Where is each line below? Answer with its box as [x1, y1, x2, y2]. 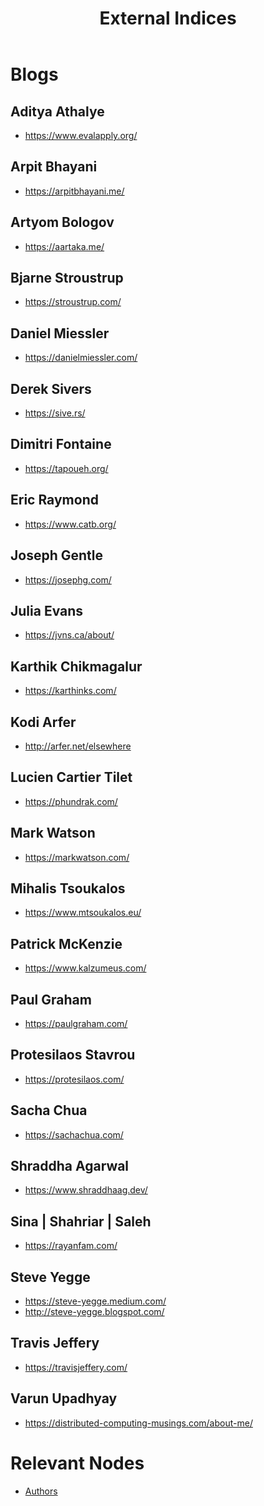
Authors [24, 1485, 58, 1497]
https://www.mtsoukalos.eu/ [24, 907, 142, 919]
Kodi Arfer [10, 713, 77, 731]
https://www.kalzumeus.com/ [24, 962, 147, 974]
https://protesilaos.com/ [24, 1073, 125, 1085]
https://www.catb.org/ [24, 518, 117, 530]
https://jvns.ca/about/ [24, 629, 115, 641]
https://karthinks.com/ [24, 685, 117, 697]
